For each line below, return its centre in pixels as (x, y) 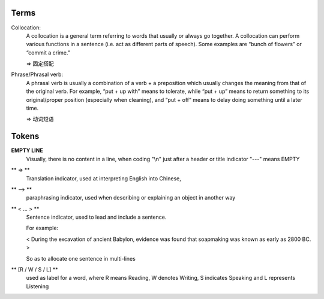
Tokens (25, 136)
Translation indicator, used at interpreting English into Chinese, (103, 178)
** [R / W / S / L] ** (34, 270)
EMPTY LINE (27, 150)
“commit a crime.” (48, 52)
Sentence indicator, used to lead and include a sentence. (96, 217)
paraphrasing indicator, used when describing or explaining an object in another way (131, 198)
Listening (37, 286)
